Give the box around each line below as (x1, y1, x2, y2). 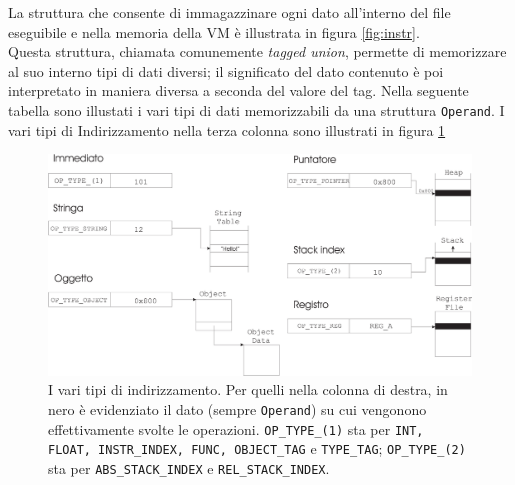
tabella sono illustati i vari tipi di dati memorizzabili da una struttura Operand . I (8, 99, 505, 120)
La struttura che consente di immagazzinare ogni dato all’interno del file (8, 2, 451, 22)
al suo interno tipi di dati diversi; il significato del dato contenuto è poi (8, 60, 444, 81)
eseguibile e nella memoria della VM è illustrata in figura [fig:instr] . (8, 21, 420, 42)
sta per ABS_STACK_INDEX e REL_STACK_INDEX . (48, 457, 330, 478)
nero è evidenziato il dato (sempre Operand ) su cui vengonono (48, 398, 427, 419)
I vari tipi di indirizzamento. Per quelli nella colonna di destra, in (48, 379, 448, 400)
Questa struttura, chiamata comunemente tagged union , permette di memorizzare (8, 41, 507, 62)
